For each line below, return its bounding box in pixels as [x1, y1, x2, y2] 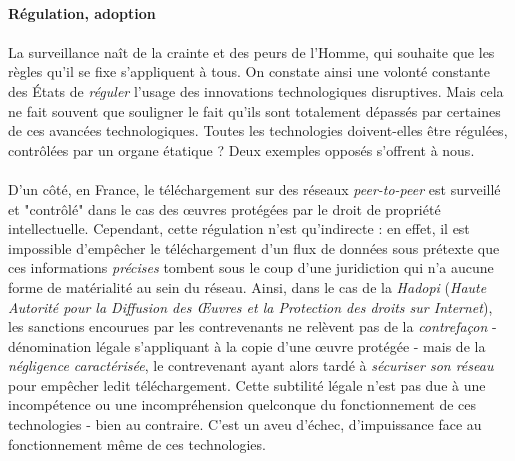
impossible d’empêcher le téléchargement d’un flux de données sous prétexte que [8, 237, 500, 258]
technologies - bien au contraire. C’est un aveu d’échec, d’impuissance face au [8, 414, 482, 435]
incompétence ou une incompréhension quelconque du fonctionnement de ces [8, 394, 477, 415]
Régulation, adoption [8, 2, 156, 23]
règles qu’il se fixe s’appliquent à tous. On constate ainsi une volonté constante [8, 61, 491, 82]
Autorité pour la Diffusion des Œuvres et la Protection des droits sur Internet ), [8, 296, 493, 317]
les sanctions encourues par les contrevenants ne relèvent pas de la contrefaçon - [8, 316, 497, 337]
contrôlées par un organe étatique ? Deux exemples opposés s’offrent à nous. [8, 139, 475, 160]
